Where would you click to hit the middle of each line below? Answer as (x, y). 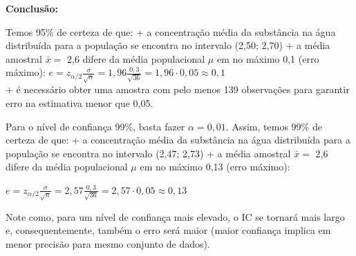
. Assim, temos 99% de (274, 126)
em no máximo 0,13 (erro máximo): (215, 167)
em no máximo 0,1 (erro (268, 58)
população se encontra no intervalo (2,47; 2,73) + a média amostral (148, 153)
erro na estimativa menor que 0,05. (79, 102)
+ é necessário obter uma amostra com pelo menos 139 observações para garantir (178, 89)
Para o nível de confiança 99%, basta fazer (95, 126)
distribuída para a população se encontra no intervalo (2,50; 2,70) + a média (168, 45)
